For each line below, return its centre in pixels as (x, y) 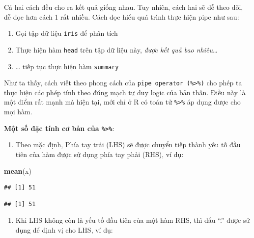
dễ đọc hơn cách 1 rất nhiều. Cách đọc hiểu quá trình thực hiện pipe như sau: (122, 16)
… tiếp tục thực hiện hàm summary (67, 66)
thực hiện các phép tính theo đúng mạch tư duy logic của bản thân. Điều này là (125, 92)
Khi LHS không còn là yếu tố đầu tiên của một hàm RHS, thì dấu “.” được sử (133, 220)
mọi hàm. (18, 112)
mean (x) (18, 171)
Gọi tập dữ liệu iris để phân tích (67, 33)
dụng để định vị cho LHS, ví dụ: (64, 229)
